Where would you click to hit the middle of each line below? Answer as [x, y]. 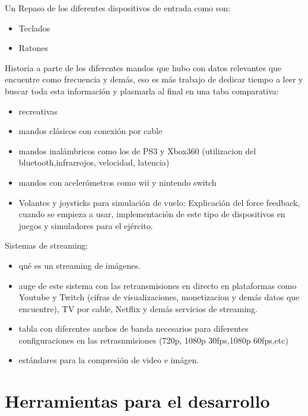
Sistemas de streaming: [47, 245]
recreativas [38, 111]
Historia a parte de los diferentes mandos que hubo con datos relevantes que [143, 67]
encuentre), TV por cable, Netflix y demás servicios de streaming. [138, 308]
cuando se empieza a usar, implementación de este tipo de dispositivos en [152, 214]
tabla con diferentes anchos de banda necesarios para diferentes [134, 328]
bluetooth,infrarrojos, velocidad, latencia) [94, 162]
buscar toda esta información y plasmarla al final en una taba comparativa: [142, 90]
